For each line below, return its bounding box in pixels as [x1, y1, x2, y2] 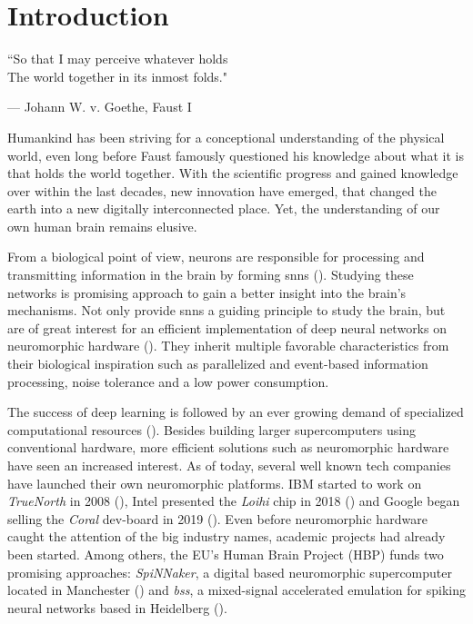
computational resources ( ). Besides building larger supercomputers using [7, 420, 416, 439]
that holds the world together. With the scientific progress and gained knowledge [7, 163, 458, 183]
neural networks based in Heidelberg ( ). [7, 598, 227, 617]
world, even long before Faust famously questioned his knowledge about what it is [7, 145, 464, 164]
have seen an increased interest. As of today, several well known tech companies [7, 456, 451, 474]
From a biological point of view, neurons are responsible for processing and [7, 247, 425, 266]
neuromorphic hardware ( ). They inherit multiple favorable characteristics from [7, 336, 449, 355]
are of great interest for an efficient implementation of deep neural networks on [7, 318, 447, 337]
